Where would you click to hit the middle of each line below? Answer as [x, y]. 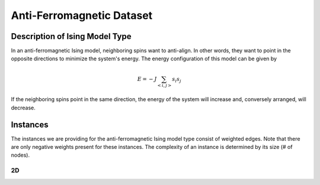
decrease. [23, 108]
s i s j [177, 80]
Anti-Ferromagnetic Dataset [82, 15]
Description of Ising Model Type [71, 36]
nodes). [20, 155]
